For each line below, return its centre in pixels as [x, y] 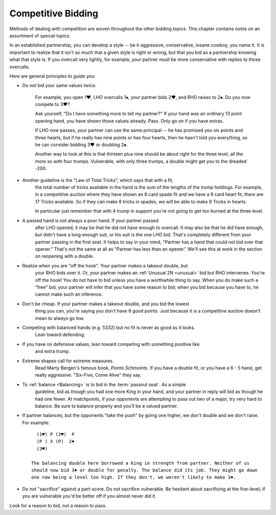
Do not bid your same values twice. [59, 86]
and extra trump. [53, 352]
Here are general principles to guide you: [52, 76]
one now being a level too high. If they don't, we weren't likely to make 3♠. [134, 477]
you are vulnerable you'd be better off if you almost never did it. [89, 496]
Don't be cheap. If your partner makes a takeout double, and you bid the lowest [106, 304]
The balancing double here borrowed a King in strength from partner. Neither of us [141, 463]
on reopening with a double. [65, 256]
